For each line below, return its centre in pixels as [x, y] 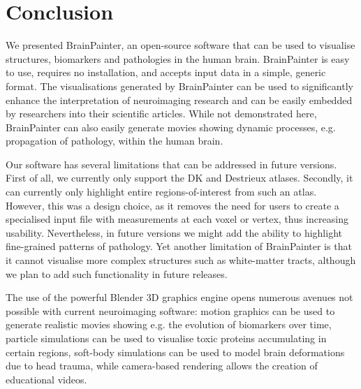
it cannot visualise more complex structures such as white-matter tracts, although [181, 260]
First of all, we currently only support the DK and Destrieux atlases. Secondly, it [179, 178]
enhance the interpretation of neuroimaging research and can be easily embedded [179, 100]
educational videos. [46, 379]
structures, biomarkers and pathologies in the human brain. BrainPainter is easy [178, 58]
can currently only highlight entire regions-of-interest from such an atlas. [161, 192]
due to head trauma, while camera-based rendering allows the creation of [162, 366]
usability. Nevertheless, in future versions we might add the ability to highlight [174, 232]
